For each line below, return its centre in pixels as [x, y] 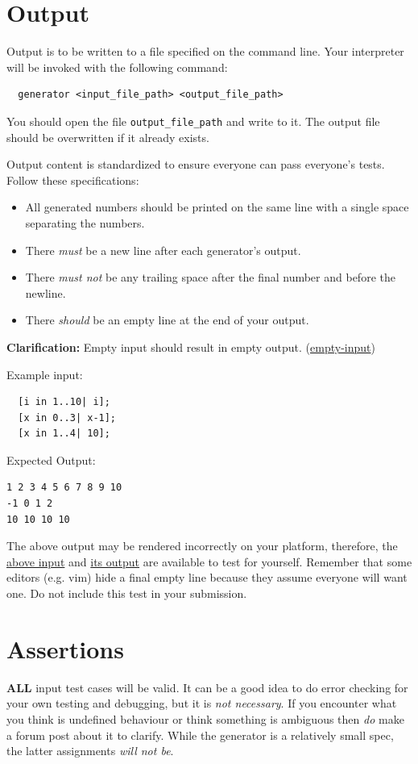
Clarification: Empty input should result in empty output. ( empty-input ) [191, 347]
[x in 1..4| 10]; [64, 434]
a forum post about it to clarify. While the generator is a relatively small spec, [200, 735]
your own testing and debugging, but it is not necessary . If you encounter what [202, 703]
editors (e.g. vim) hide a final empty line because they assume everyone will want [207, 577]
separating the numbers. [85, 222]
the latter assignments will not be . [90, 751]
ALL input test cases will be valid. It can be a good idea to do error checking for [207, 687]
